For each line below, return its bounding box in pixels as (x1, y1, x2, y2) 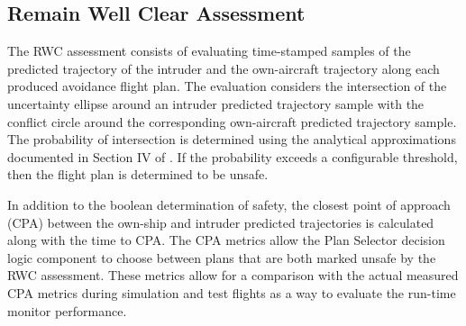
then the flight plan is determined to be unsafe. (7, 165, 269, 184)
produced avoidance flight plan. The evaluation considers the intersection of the (7, 77, 447, 95)
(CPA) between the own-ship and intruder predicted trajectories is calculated (7, 213, 434, 231)
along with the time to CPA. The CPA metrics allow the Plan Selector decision (7, 231, 445, 249)
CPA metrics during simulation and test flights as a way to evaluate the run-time (7, 283, 456, 302)
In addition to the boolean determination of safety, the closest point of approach (7, 195, 451, 213)
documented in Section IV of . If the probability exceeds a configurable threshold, (7, 147, 458, 166)
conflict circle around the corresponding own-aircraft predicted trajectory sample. (7, 112, 457, 131)
